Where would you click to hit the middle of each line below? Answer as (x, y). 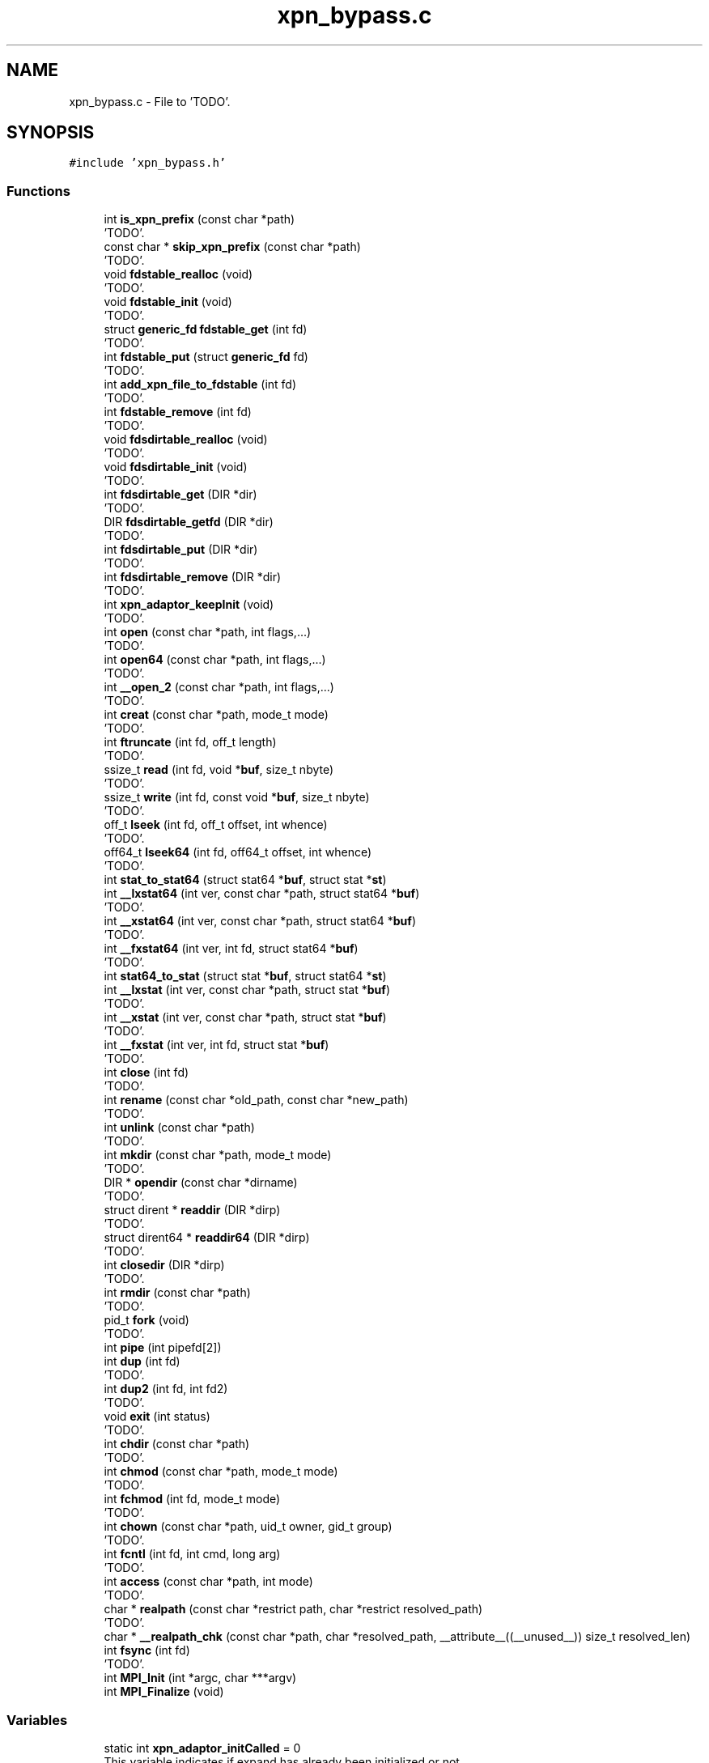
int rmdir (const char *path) (177, 1293)
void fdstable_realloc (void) (178, 274)
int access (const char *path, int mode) (208, 1582)
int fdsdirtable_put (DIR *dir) (181, 550)
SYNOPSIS (51, 133)
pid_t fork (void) (146, 1320)
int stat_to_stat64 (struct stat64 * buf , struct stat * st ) (245, 880)
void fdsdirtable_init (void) (176, 467)
